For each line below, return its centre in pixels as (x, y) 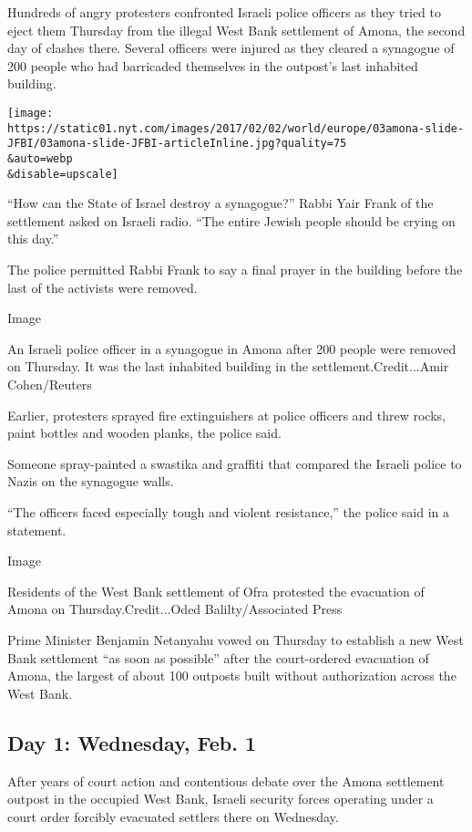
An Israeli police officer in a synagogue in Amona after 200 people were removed (232, 348)
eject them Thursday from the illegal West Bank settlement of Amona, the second (236, 30)
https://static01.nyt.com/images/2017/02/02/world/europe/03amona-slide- (236, 128)
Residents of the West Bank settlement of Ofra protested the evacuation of (216, 591)
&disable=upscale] (63, 174)
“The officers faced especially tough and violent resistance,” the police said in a (228, 511)
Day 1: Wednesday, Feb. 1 (132, 742)
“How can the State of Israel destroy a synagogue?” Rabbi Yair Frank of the (221, 203)
